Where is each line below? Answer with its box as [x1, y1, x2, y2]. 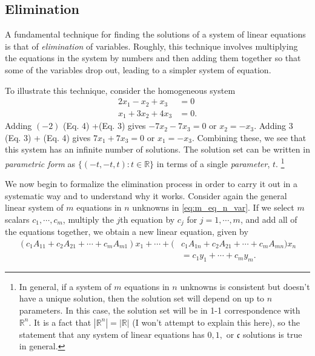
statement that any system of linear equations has [19, 328, 205, 340]
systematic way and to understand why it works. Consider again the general [5, 189, 287, 202]
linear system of [5, 201, 64, 214]
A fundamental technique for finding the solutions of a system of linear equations [5, 28, 306, 41]
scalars [5, 213, 30, 225]
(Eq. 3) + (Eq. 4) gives [5, 131, 91, 143]
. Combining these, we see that [191, 131, 307, 143]
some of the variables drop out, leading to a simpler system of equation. [5, 63, 271, 76]
